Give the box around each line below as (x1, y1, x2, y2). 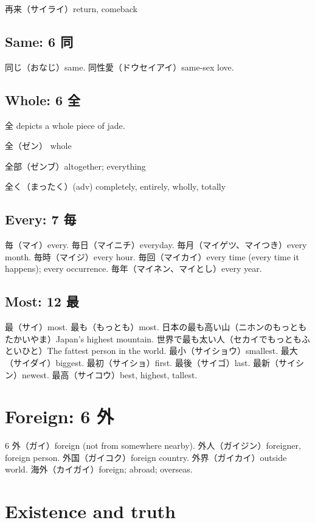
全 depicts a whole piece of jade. (5, 119, 125, 131)
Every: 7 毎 (5, 210, 77, 229)
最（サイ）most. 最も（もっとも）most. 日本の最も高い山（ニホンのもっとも (5, 320, 307, 333)
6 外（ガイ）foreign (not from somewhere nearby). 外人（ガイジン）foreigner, (5, 439, 301, 452)
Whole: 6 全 (5, 90, 81, 109)
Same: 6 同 (5, 32, 74, 50)
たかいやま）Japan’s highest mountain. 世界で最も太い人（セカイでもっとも (5, 332, 302, 345)
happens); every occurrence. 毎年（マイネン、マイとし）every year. (5, 262, 262, 275)
